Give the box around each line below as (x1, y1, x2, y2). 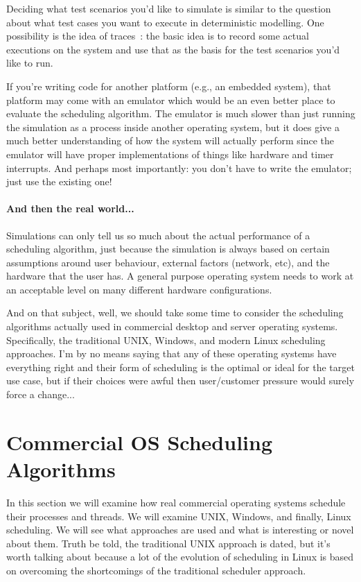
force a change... (6, 387, 75, 402)
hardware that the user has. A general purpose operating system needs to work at (6, 268, 354, 283)
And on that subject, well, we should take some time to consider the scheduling (6, 305, 344, 320)
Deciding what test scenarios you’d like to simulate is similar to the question (6, 1, 331, 15)
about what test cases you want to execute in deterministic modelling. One (6, 15, 324, 29)
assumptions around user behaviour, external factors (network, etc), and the (6, 255, 330, 269)
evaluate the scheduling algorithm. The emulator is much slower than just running (6, 106, 355, 121)
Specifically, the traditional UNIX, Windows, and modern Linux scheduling (6, 332, 326, 347)
